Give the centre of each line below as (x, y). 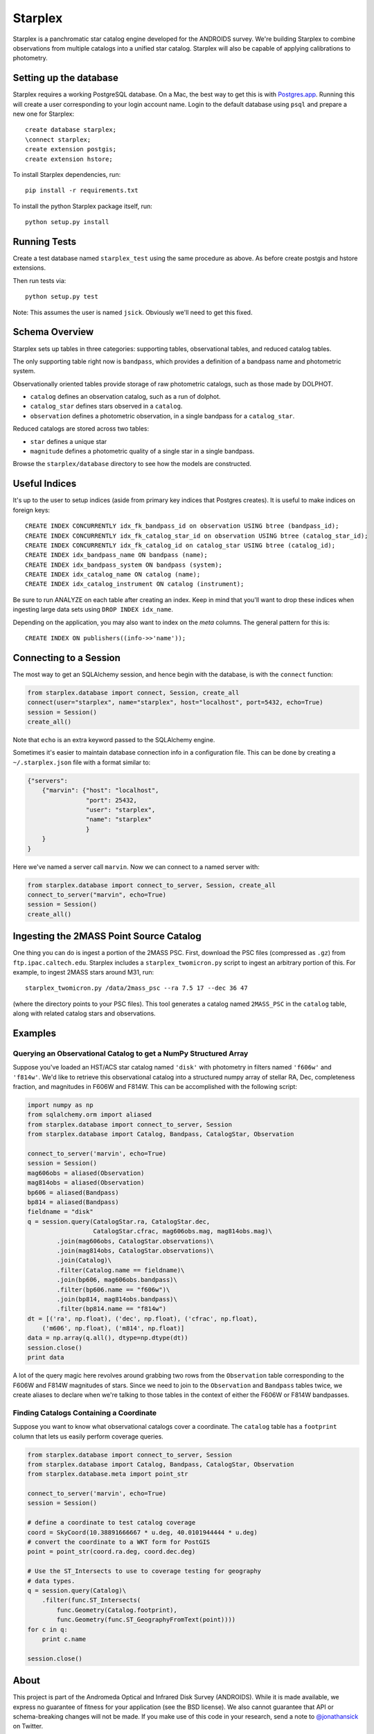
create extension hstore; (69, 159)
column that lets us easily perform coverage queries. (88, 1436)
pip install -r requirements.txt (82, 190)
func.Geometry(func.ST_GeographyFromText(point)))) (146, 1620)
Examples (35, 1033)
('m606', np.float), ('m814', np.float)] (113, 1329)
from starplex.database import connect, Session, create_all (133, 693)
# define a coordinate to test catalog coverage (112, 1523)
